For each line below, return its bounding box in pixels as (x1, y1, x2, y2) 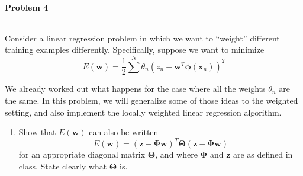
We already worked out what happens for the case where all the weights (5, 82, 266, 95)
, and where (155, 148, 198, 161)
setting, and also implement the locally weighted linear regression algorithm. (5, 105, 282, 118)
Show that (18, 126, 56, 138)
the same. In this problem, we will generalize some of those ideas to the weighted (5, 94, 298, 106)
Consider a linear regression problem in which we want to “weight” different (5, 31, 280, 44)
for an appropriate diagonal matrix (18, 148, 146, 161)
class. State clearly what (18, 159, 107, 172)
